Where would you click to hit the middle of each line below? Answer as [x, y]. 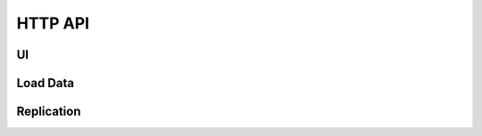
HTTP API [53, 23]
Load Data [46, 83]
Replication [49, 112]
